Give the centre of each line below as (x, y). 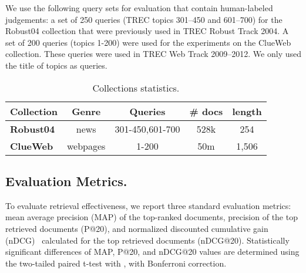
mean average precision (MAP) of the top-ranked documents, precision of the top (152, 217)
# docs (206, 111)
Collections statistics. (136, 87)
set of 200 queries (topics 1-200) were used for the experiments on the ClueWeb (148, 42)
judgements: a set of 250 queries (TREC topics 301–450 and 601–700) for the (144, 19)
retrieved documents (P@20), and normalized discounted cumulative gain (137, 228)
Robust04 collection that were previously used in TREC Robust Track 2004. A (147, 31)
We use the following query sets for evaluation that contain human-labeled (139, 8)
